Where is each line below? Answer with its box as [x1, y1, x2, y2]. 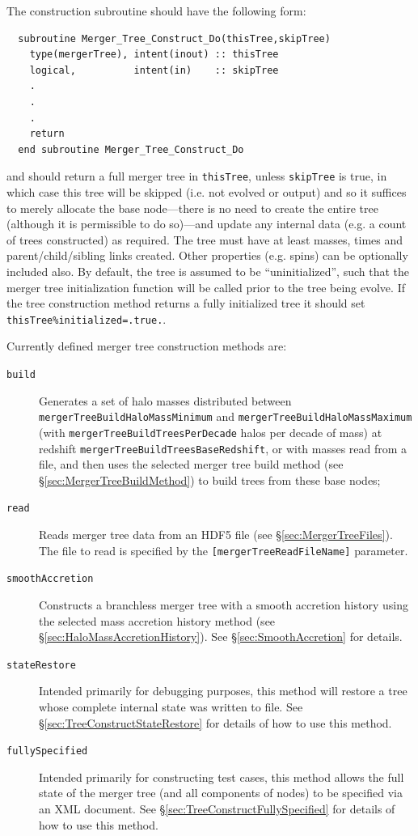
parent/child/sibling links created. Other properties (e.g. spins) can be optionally [6, 247, 408, 264]
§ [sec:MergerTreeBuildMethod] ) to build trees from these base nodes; [39, 471, 381, 488]
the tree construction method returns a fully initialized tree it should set [6, 295, 365, 312]
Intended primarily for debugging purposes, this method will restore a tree [39, 682, 407, 699]
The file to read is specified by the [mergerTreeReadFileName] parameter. [39, 541, 408, 558]
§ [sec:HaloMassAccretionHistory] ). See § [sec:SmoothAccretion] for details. [39, 628, 403, 645]
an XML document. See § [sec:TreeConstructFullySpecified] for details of [39, 800, 395, 817]
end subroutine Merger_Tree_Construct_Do [18, 143, 244, 155]
